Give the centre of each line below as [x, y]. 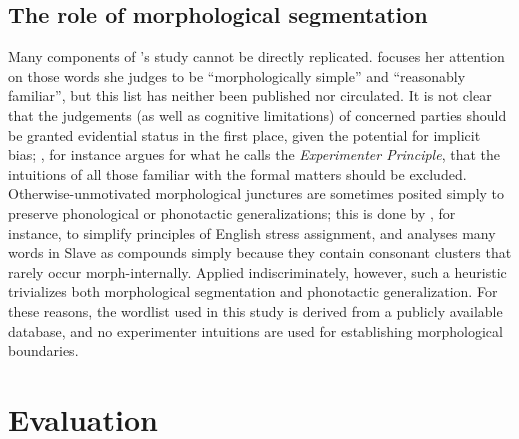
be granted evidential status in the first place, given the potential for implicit [244, 134]
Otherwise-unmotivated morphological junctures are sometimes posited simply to [256, 193]
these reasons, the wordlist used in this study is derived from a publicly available [255, 310]
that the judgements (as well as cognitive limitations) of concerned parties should [257, 114]
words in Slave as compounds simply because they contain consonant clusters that [260, 252]
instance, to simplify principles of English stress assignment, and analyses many [252, 232]
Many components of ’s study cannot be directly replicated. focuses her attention [256, 56]
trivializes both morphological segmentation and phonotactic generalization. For [253, 291]
